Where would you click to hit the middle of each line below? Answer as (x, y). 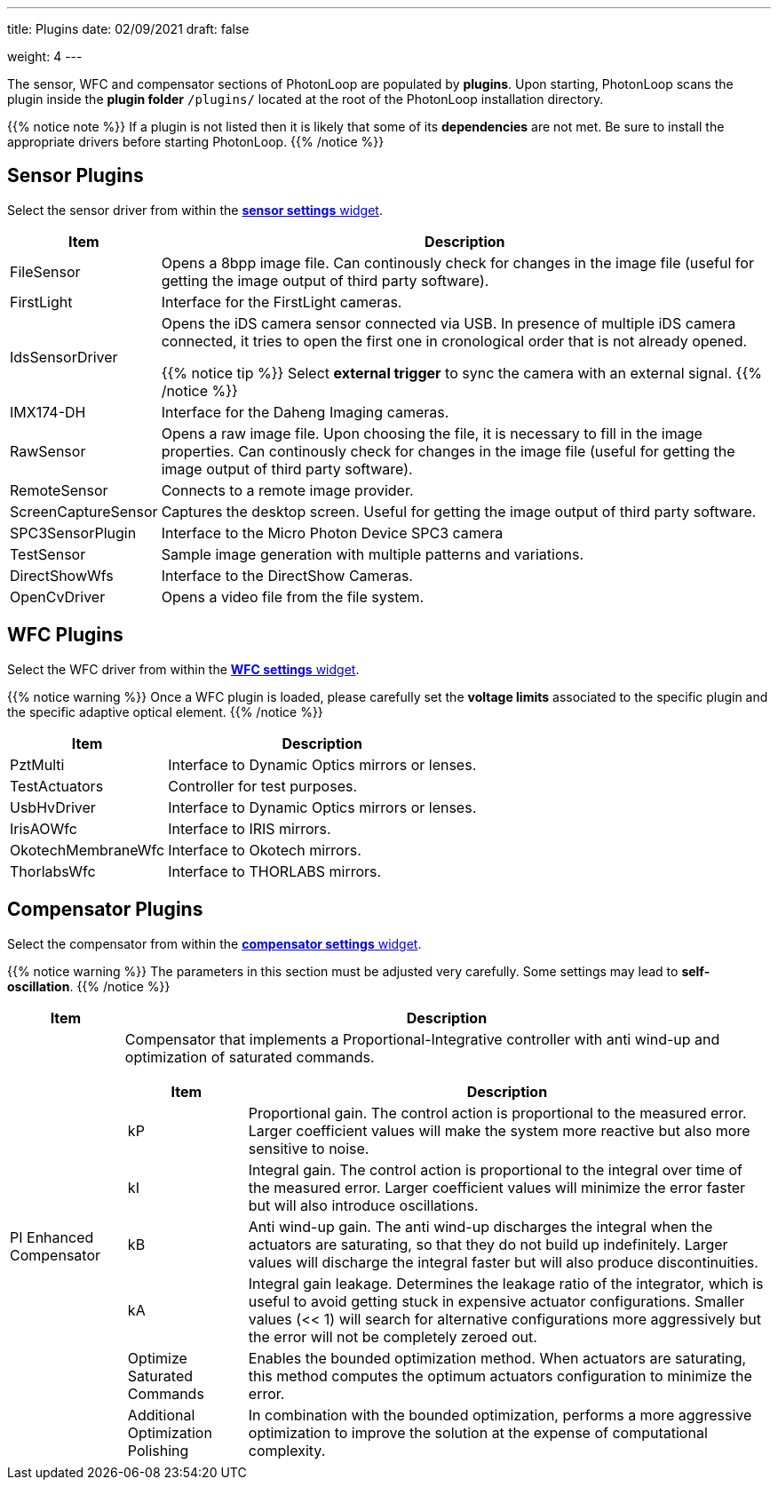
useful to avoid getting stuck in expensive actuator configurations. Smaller (496, 1301)
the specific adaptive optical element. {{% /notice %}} (165, 712)
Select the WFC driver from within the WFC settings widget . (183, 669)
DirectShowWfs (62, 575)
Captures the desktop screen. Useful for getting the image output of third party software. (459, 511)
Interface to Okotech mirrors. (265, 850)
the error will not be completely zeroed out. (393, 1336)
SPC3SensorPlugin (73, 533)
